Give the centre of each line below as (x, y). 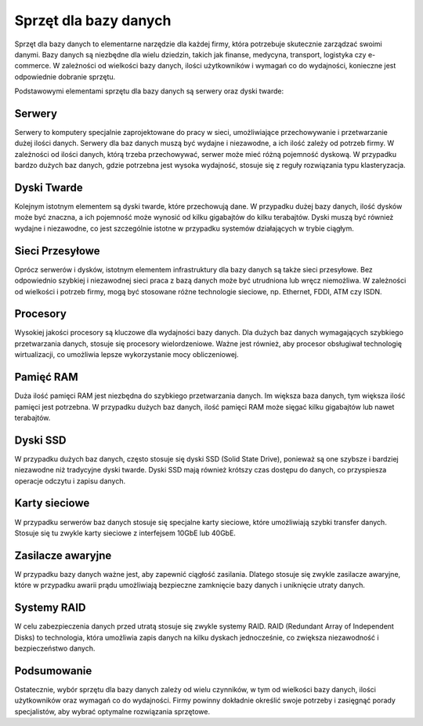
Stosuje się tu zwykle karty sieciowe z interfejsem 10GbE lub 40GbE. (125, 533)
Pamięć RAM (46, 377)
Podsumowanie (53, 671)
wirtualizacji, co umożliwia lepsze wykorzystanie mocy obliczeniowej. (127, 355)
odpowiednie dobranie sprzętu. (65, 77)
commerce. (33, 66)
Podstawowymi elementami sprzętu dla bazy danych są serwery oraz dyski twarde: (149, 91)
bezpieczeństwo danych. (55, 648)
